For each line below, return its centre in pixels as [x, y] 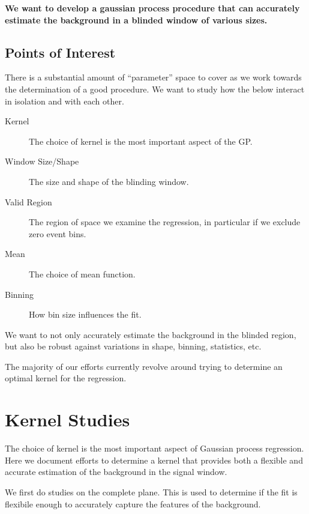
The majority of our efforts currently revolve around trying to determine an [144, 366]
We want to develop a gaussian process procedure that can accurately [152, 8]
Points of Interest [60, 52]
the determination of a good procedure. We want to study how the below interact [155, 89]
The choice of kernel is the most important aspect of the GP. [141, 141]
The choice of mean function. [82, 274]
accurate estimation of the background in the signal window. [116, 472]
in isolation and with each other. [64, 101]
